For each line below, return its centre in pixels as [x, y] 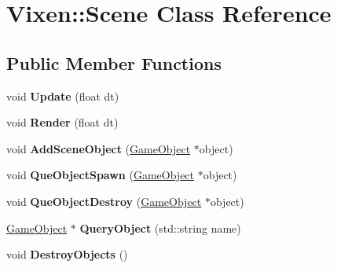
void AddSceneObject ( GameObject [99, 148]
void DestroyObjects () [67, 254]
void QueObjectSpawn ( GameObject [101, 175]
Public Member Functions [114, 62]
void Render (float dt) [62, 122]
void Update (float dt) [63, 95]
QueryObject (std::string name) [160, 228]
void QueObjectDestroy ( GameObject [104, 201]
